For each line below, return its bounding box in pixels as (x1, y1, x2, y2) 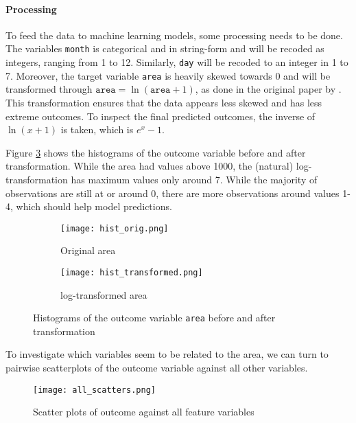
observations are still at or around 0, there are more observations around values (5, 185, 340, 200)
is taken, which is (60, 122, 134, 137)
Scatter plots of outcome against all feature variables (33, 404, 254, 419)
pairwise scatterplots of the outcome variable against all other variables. (5, 361, 308, 375)
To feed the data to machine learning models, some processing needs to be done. (5, 27, 343, 42)
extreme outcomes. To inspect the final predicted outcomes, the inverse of (5, 108, 316, 123)
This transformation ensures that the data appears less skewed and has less (5, 95, 322, 109)
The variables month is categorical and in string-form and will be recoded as (5, 41, 324, 56)
